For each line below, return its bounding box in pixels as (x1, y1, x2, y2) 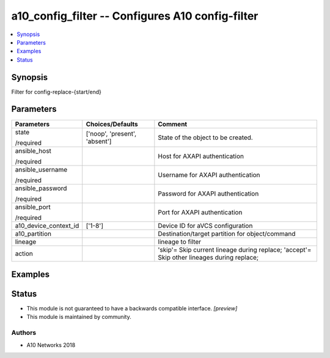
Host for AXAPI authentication (158, 152, 244, 160)
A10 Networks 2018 (26, 341, 76, 348)
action (15, 249, 34, 258)
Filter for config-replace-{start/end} (11, 88, 102, 95)
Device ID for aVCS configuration (158, 221, 253, 230)
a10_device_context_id (15, 221, 79, 230)
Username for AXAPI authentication (158, 170, 260, 179)
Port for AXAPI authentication (158, 208, 243, 216)
